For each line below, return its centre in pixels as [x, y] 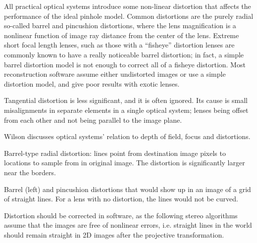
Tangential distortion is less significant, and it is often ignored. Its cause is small [126, 100]
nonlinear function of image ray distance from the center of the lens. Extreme [122, 35]
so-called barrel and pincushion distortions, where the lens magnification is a [120, 25]
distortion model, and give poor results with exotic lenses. [92, 83]
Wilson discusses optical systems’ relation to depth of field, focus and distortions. [127, 136]
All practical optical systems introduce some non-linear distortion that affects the [128, 6]
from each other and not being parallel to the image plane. [93, 120]
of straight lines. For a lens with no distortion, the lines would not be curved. [121, 199]
